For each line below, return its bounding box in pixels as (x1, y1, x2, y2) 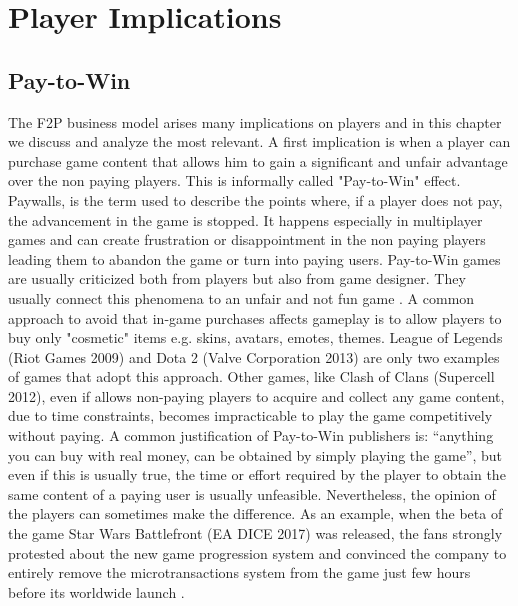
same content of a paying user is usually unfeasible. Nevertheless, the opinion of (8, 483, 496, 504)
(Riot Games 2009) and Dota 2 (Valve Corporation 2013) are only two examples (8, 346, 500, 367)
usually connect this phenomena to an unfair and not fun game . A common (8, 287, 475, 308)
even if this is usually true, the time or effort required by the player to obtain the (8, 464, 506, 485)
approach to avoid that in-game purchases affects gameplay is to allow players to (8, 307, 502, 328)
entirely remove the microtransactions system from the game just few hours (8, 562, 471, 583)
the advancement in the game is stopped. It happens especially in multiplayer (8, 209, 483, 230)
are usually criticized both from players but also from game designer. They (8, 268, 466, 289)
